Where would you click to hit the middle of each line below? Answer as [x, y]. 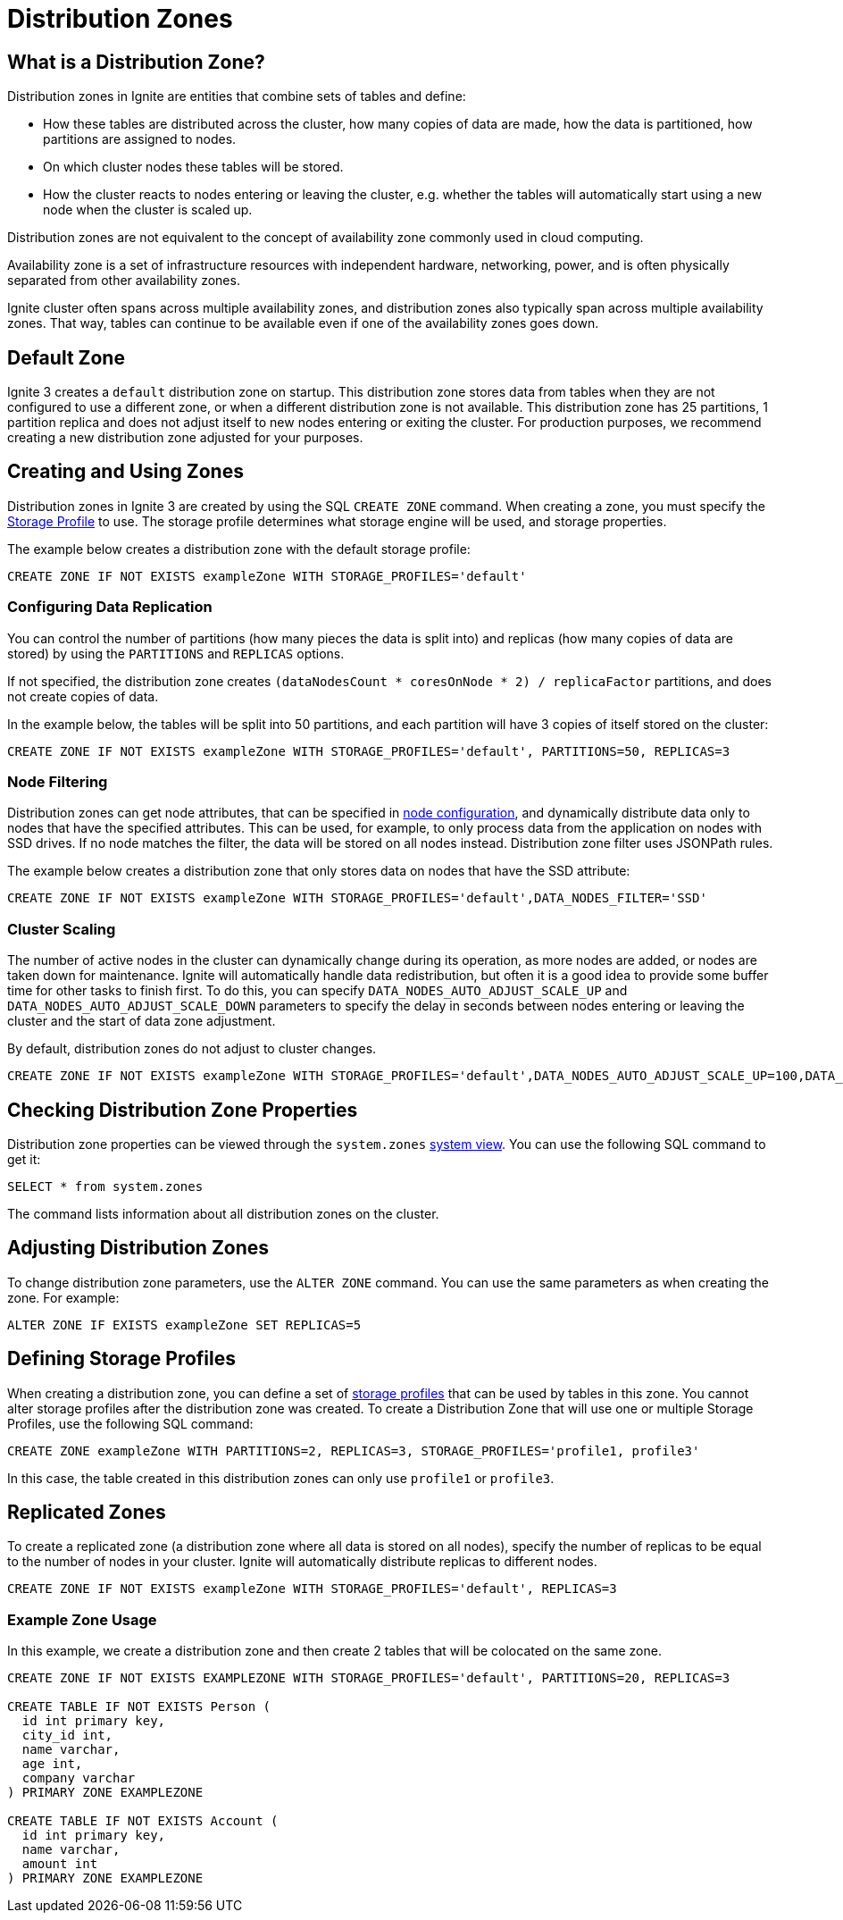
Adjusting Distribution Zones [138, 1248]
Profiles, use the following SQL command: [130, 1423]
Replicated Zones [87, 1513]
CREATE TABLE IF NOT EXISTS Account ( [143, 1821]
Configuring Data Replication [110, 607]
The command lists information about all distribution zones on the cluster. [223, 1213]
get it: [24, 1159]
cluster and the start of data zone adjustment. [142, 1021]
